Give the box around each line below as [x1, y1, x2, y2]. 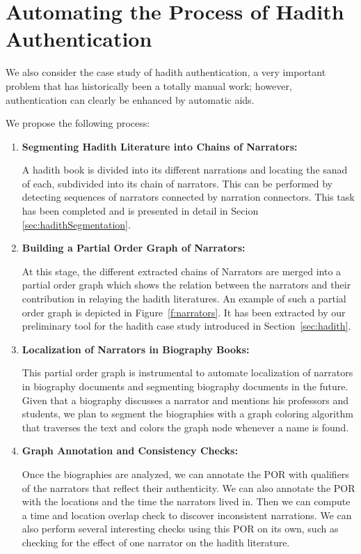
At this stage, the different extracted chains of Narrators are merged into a [22, 263, 342, 278]
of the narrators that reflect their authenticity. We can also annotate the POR [22, 480, 355, 495]
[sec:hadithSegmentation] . [22, 217, 131, 231]
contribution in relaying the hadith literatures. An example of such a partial [22, 291, 346, 306]
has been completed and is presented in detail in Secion [22, 203, 259, 218]
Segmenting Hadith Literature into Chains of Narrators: [22, 139, 298, 153]
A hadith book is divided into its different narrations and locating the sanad [22, 162, 348, 177]
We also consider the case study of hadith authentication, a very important [6, 65, 326, 79]
